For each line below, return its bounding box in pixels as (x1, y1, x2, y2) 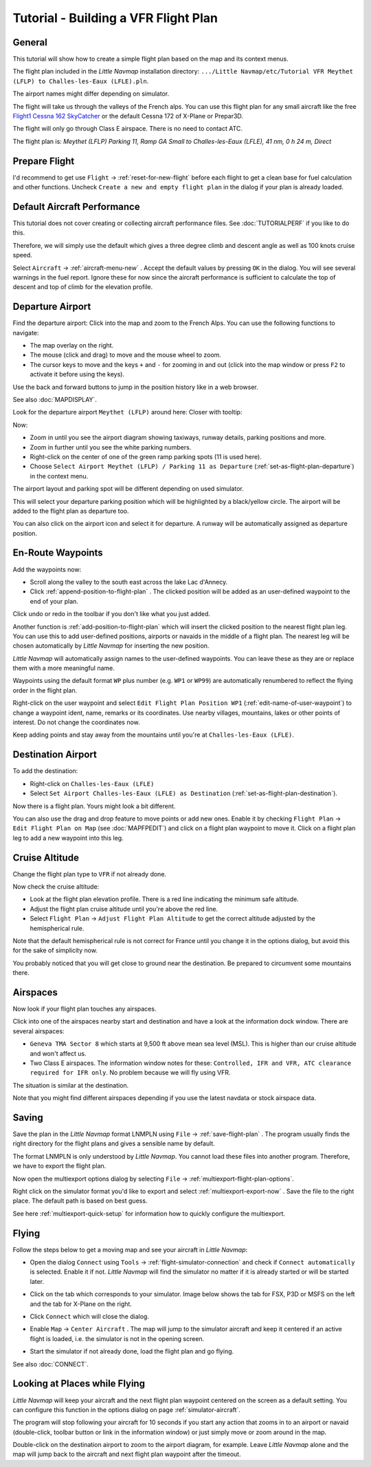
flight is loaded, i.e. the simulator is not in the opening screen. (30, 1334, 205, 1342)
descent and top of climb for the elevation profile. (12, 283, 153, 291)
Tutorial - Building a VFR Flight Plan (12, 10, 218, 25)
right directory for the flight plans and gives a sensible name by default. (12, 1139, 216, 1148)
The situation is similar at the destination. (12, 1081, 129, 1089)
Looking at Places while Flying (12, 1378, 146, 1390)
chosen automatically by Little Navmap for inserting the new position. (12, 642, 210, 650)
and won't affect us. (30, 1049, 87, 1057)
